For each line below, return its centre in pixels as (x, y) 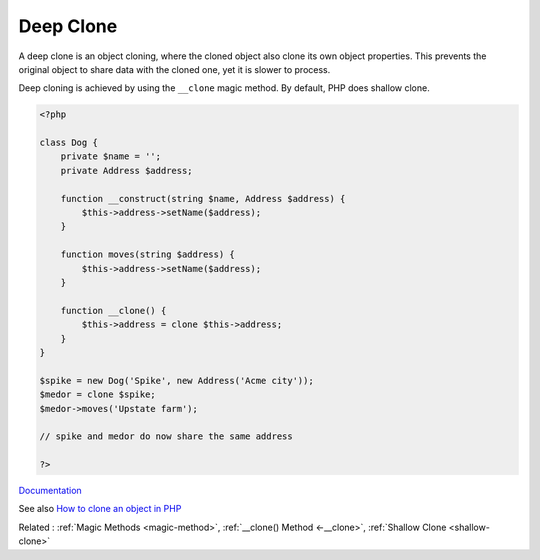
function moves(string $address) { (147, 254)
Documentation (50, 491)
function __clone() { (113, 310)
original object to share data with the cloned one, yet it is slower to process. (174, 69)
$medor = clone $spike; (98, 394)
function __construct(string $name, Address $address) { (203, 198)
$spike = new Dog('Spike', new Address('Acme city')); (176, 380)
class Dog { (69, 143)
